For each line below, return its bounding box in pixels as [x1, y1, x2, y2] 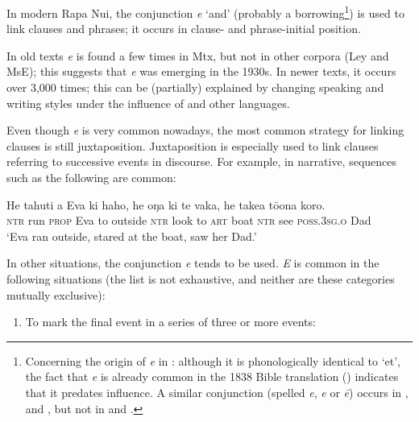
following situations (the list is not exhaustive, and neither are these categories [6, 270, 395, 287]
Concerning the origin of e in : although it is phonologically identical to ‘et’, [25, 352, 400, 369]
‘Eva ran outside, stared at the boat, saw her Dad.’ [6, 227, 257, 244]
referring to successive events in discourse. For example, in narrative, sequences [6, 153, 397, 170]
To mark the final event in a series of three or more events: [25, 313, 316, 330]
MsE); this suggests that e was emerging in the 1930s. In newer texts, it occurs [6, 63, 396, 80]
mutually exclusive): [6, 286, 106, 303]
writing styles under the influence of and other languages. [6, 94, 290, 111]
